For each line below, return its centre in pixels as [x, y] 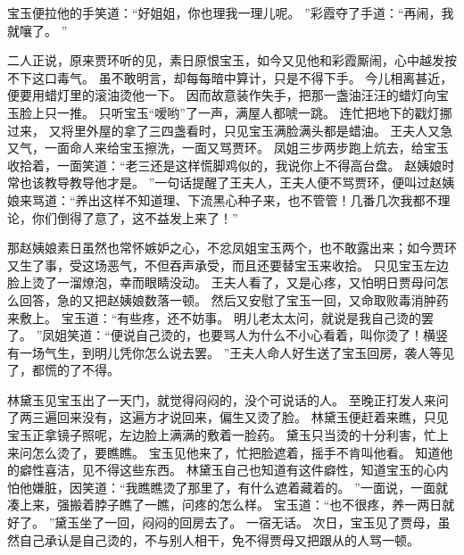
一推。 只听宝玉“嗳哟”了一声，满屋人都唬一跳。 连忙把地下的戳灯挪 [254, 112]
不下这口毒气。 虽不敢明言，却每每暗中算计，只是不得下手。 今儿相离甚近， [230, 77]
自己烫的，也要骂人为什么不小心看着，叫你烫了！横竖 [291, 335]
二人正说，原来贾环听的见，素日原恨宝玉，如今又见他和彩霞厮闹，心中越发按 [232, 60]
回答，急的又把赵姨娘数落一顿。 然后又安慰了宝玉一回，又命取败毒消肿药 [234, 299]
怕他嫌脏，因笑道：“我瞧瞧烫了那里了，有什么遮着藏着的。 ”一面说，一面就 [228, 487]
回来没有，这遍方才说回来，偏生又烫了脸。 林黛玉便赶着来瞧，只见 [253, 417]
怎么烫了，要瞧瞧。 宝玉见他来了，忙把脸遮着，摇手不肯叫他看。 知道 [236, 452]
